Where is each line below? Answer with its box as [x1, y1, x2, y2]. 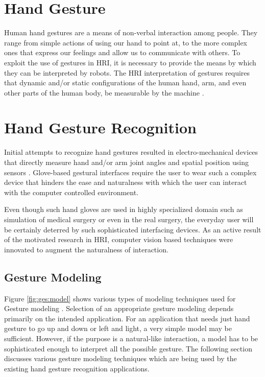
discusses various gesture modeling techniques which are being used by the [4, 353, 237, 364]
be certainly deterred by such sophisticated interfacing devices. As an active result [4, 224, 261, 234]
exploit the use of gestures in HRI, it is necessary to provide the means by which [4, 57, 256, 67]
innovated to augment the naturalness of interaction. [4, 244, 168, 254]
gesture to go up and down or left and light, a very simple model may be [4, 323, 232, 334]
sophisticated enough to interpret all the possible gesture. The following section [4, 343, 252, 354]
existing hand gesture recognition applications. [4, 363, 150, 373]
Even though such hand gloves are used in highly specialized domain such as [4, 204, 243, 215]
